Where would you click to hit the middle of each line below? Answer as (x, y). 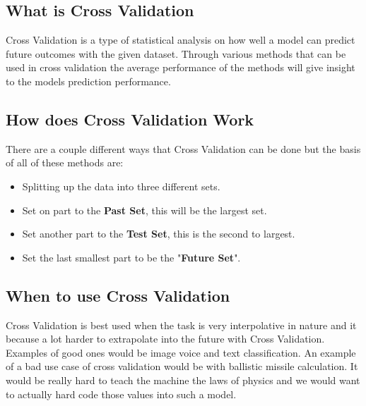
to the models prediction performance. (88, 81)
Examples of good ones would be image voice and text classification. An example (181, 352)
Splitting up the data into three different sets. (121, 186)
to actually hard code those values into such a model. (121, 394)
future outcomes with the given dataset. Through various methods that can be (176, 53)
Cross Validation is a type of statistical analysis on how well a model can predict (181, 40)
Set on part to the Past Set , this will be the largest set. (144, 210)
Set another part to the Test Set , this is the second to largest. (159, 234)
